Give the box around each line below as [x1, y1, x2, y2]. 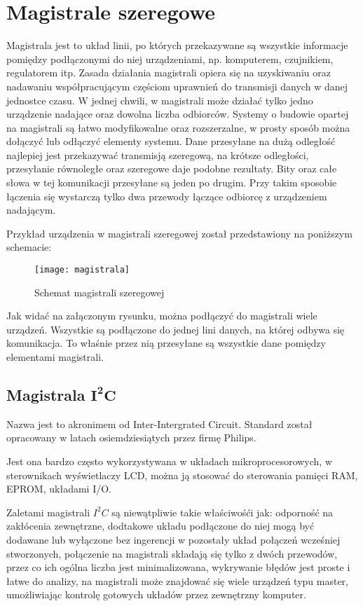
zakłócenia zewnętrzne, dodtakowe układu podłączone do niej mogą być [6, 518, 315, 533]
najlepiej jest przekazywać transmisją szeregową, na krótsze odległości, [6, 147, 309, 162]
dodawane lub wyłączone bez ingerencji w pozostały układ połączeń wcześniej [6, 532, 341, 547]
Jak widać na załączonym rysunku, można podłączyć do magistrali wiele [6, 308, 317, 323]
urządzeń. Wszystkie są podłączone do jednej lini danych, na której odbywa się [6, 322, 345, 336]
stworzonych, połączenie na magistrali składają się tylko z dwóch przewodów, [6, 546, 338, 560]
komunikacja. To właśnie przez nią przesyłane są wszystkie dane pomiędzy [6, 336, 326, 350]
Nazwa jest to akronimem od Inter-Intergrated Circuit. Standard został [6, 416, 313, 431]
